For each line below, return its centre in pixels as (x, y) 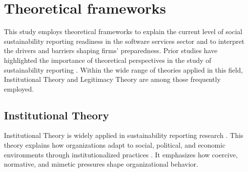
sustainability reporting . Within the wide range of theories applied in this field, (124, 69)
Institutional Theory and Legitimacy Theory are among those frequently (112, 79)
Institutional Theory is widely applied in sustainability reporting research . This (124, 135)
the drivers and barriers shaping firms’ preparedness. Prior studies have (111, 50)
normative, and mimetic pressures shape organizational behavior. (101, 164)
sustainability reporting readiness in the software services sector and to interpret (124, 41)
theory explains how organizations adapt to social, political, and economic (115, 145)
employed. (19, 88)
